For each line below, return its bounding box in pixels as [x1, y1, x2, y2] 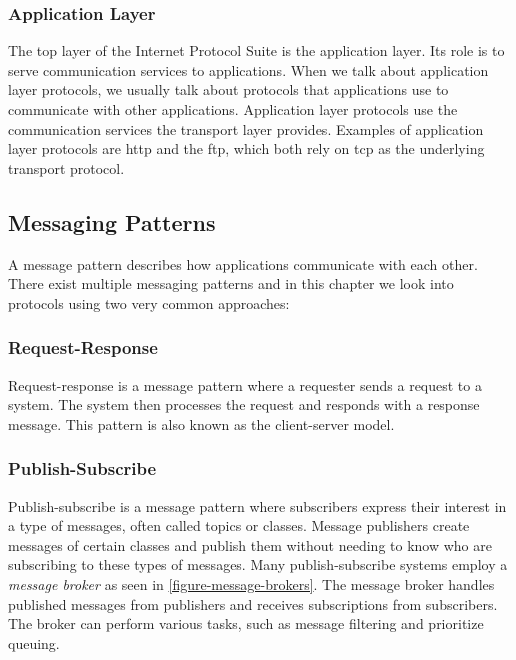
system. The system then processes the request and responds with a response [8, 394, 480, 415]
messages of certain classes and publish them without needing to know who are [8, 534, 492, 555]
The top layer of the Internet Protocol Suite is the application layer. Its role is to [8, 40, 505, 61]
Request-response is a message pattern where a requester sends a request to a [8, 374, 482, 395]
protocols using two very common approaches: [8, 292, 290, 313]
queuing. [8, 632, 60, 653]
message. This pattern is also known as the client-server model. [8, 413, 395, 434]
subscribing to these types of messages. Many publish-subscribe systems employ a [8, 554, 508, 575]
